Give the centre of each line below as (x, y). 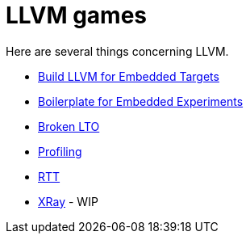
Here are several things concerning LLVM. (117, 51)
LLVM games (76, 15)
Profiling (60, 151)
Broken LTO (69, 126)
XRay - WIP (68, 201)
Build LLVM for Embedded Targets (129, 76)
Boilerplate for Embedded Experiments (141, 101)
